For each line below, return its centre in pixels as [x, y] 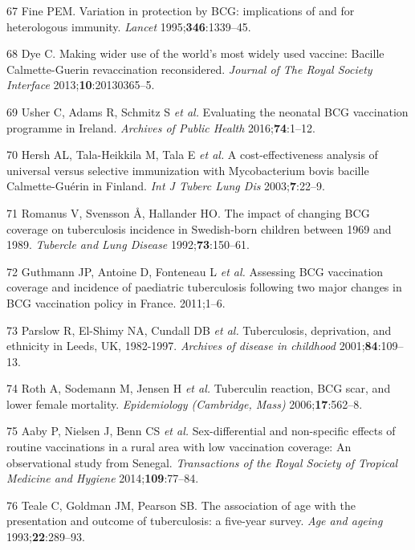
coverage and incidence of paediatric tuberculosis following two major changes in [204, 287]
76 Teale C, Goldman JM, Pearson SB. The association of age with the [181, 505]
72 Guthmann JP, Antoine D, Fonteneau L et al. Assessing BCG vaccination [195, 271]
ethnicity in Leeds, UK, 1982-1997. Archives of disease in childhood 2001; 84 [192, 346]
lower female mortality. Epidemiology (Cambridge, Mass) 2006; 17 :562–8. [185, 403]
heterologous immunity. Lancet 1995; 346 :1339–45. [129, 26]
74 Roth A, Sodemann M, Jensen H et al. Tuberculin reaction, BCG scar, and [199, 388]
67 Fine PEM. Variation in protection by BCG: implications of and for [181, 10]
